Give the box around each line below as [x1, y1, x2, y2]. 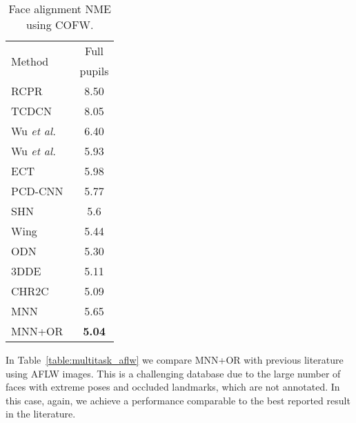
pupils [79, 63, 109, 79]
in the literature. [6, 406, 76, 421]
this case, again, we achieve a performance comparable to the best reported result [6, 393, 350, 407]
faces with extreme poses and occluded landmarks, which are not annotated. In [6, 380, 340, 394]
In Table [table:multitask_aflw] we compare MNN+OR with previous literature [6, 353, 344, 366]
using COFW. [26, 17, 94, 32]
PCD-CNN [11, 183, 63, 199]
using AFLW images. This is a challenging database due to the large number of [6, 366, 341, 380]
